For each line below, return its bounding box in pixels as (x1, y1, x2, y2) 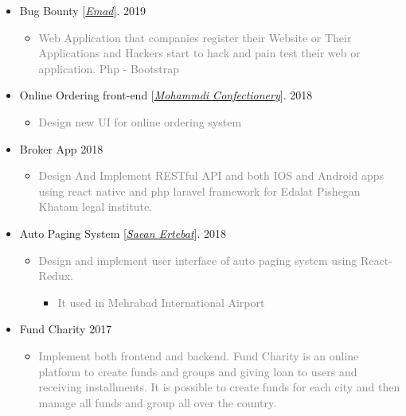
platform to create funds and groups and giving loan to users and (38, 363, 357, 379)
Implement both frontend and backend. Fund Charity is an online (38, 347, 359, 364)
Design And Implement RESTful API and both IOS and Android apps (38, 167, 385, 184)
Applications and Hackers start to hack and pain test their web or (38, 45, 361, 61)
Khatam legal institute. (38, 198, 153, 215)
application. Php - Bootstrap (38, 60, 179, 76)
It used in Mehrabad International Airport (57, 294, 265, 310)
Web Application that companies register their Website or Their (38, 29, 352, 45)
